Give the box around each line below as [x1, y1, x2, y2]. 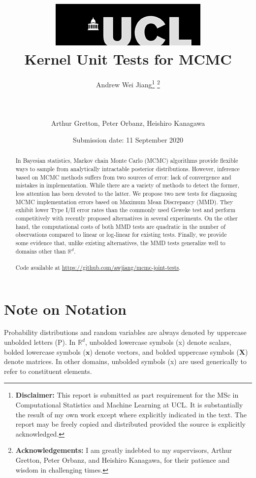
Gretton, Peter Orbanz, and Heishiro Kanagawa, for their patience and [15, 454, 230, 465]
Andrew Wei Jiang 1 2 [96, 78, 160, 89]
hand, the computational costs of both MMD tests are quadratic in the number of [15, 222, 225, 230]
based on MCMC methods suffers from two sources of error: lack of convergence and [15, 173, 231, 181]
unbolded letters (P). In [4, 337, 76, 347]
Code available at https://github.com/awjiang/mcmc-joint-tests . [15, 263, 181, 271]
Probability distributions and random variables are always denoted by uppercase [4, 327, 247, 337]
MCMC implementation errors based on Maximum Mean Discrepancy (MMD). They [15, 197, 233, 206]
